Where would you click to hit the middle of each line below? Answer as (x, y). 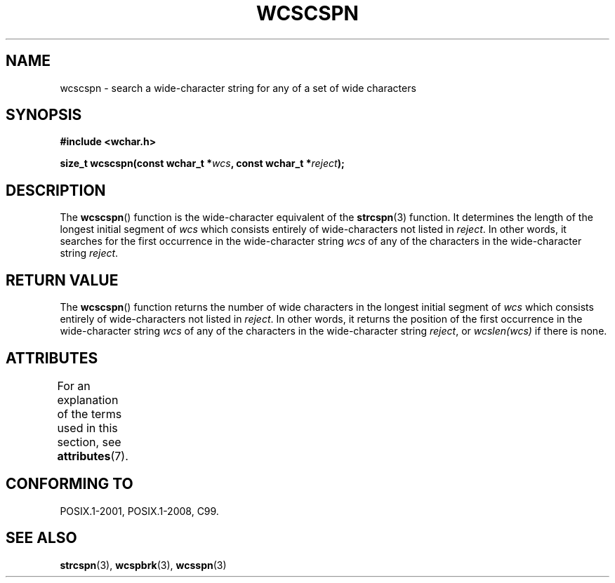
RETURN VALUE (62, 280)
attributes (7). (93, 456)
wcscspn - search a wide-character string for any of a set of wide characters (238, 88)
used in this (87, 428)
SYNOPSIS (44, 115)
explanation (88, 400)
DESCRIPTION (56, 190)
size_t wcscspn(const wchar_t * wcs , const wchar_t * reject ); (202, 163)
